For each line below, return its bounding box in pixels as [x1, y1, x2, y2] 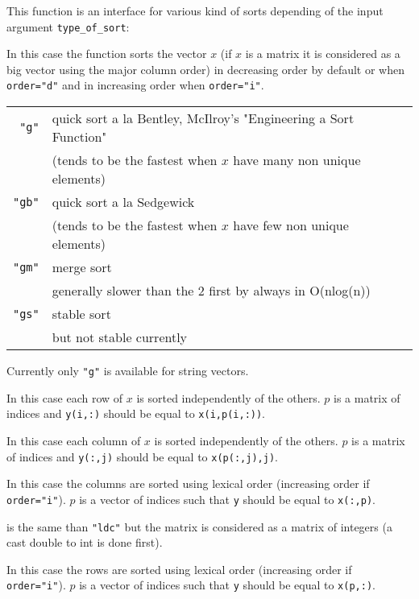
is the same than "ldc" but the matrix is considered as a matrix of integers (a [6, 518, 392, 535]
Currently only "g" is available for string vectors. [6, 362, 249, 379]
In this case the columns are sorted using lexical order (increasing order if [6, 475, 370, 492]
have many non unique [233, 151, 361, 170]
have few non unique [233, 216, 349, 235]
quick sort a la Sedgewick [52, 192, 195, 212]
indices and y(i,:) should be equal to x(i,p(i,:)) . [6, 405, 266, 422]
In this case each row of [6, 389, 123, 406]
